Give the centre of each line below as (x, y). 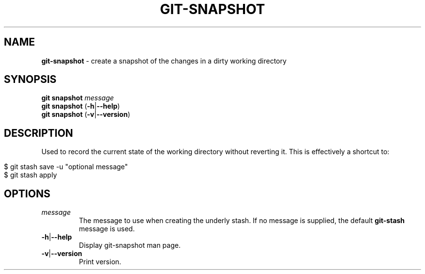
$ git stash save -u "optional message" (66, 167)
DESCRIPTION (39, 133)
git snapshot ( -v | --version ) (86, 114)
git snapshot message (78, 98)
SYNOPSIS (30, 80)
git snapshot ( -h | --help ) (81, 106)
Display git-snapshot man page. (130, 245)
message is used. (107, 229)
